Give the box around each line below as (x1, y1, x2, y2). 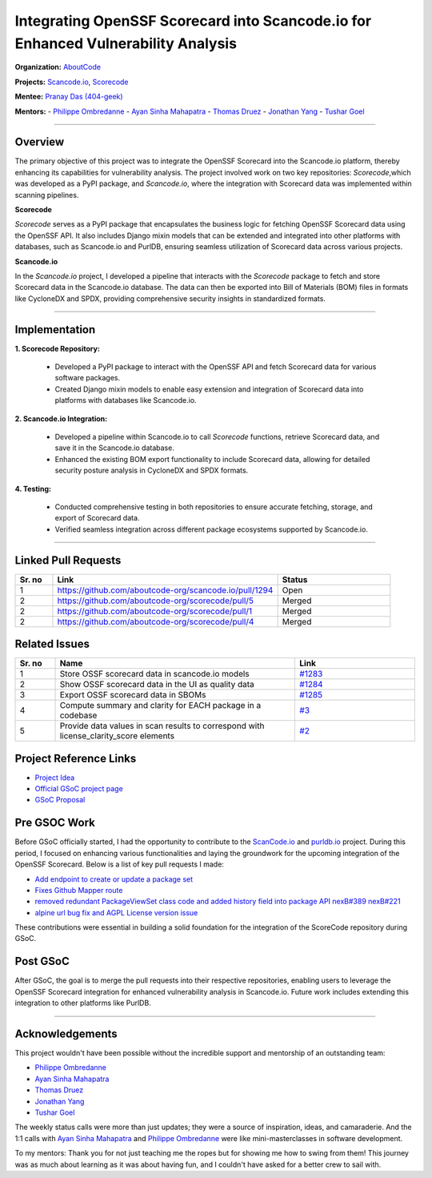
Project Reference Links (14, 751, 137, 765)
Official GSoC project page (34, 784, 123, 794)
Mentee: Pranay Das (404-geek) (14, 92, 123, 102)
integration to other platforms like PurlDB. (14, 998, 151, 1008)
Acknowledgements (14, 1027, 118, 1040)
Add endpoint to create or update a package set (34, 874, 194, 884)
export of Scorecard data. (54, 513, 140, 523)
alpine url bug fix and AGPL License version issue (34, 907, 198, 917)
